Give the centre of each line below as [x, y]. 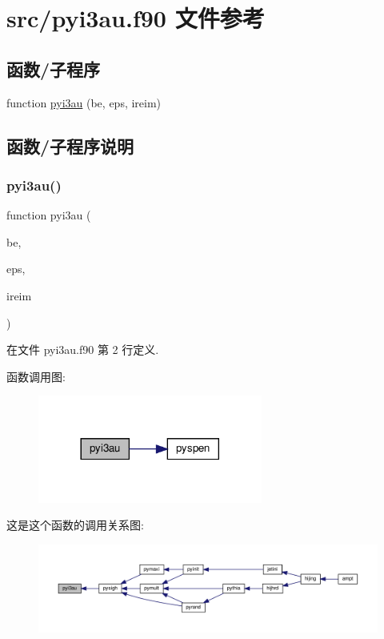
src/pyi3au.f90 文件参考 [136, 18]
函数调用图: [36, 376]
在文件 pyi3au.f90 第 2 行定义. [83, 350]
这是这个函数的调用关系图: [75, 525]
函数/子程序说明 [70, 145]
